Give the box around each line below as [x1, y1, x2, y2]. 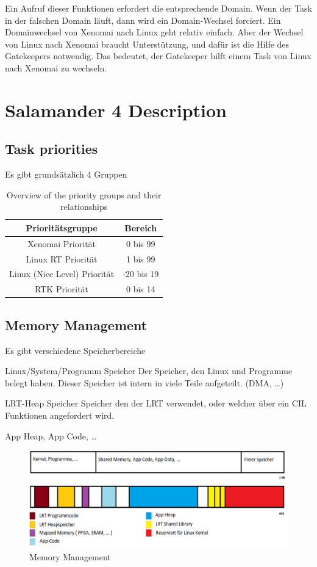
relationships [60, 200, 108, 213]
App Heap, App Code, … [5, 429, 97, 442]
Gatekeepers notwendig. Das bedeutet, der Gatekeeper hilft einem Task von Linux [5, 49, 312, 62]
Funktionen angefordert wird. [5, 408, 115, 421]
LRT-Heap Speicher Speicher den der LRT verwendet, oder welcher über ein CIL [5, 397, 307, 410]
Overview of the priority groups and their [6, 188, 162, 201]
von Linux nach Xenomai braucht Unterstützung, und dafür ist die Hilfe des [5, 37, 290, 50]
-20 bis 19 [123, 267, 159, 280]
